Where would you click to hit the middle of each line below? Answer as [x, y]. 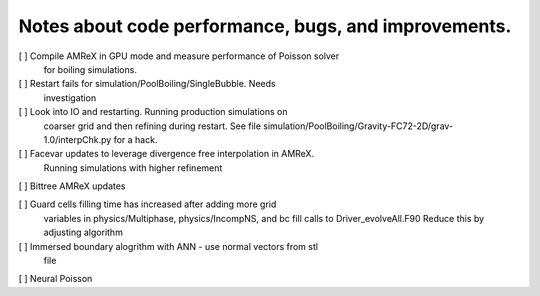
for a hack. [135, 139]
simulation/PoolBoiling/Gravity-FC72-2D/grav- [358, 126]
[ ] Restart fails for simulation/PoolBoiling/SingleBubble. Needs [147, 84]
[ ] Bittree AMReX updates [72, 186]
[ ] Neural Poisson [55, 279]
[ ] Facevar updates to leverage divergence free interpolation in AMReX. [166, 154]
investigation [70, 97]
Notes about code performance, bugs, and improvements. [265, 26]
